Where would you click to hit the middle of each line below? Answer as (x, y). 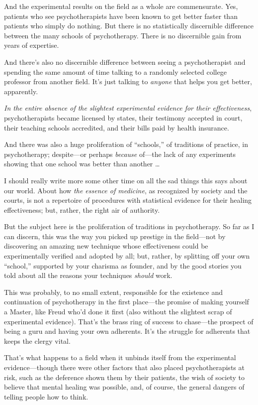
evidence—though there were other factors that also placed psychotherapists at (124, 367)
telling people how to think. (46, 396)
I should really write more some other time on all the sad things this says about (126, 180)
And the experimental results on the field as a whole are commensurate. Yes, (121, 6)
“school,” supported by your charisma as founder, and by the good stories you (123, 265)
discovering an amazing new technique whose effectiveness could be (106, 246)
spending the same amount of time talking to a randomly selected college (115, 71)
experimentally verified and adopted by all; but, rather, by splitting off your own (127, 256)
